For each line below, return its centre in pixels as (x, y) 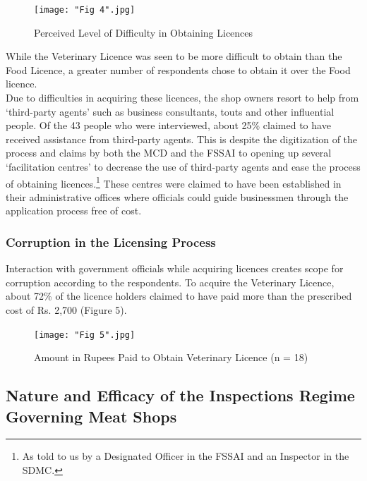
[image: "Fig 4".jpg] (85, 10)
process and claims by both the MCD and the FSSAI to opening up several (169, 153)
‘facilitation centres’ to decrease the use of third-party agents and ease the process (183, 166)
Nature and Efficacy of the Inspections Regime (180, 395)
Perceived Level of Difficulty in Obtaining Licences (144, 32)
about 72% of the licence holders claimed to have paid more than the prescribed (179, 296)
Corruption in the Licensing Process (111, 242)
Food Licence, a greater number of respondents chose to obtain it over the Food (178, 69)
